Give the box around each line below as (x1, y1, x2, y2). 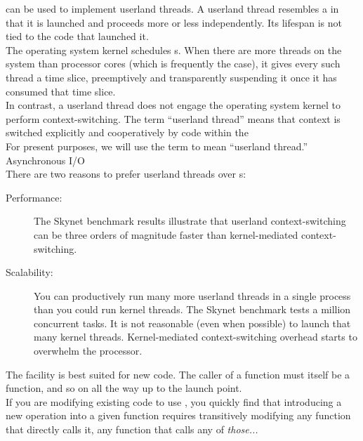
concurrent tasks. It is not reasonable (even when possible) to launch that (34, 315, 351, 330)
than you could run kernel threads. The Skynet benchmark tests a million (34, 302, 351, 317)
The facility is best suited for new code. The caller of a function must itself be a (6, 367, 350, 381)
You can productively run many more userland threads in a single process (34, 288, 351, 303)
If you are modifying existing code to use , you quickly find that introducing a (6, 394, 342, 409)
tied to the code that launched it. (6, 29, 149, 44)
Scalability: (6, 265, 53, 279)
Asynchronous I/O (6, 152, 85, 167)
